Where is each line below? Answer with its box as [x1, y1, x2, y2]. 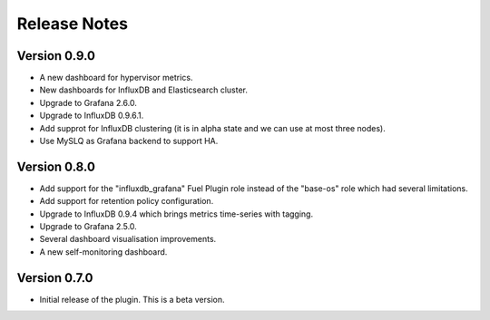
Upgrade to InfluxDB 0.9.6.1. [39, 110, 144, 121]
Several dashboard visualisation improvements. [39, 234, 217, 245]
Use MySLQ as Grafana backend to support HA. [39, 136, 219, 147]
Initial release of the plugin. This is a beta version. [39, 294, 225, 305]
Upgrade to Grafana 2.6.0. [39, 97, 138, 108]
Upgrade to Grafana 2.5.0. [39, 221, 138, 232]
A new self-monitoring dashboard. [39, 246, 168, 257]
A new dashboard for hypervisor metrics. [39, 73, 193, 83]
